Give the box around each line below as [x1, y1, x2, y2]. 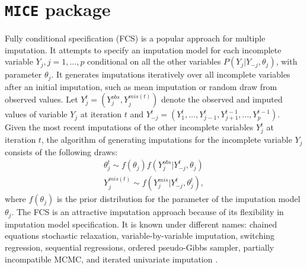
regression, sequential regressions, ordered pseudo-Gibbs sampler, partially [5, 241, 274, 253]
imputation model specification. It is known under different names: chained [5, 217, 277, 230]
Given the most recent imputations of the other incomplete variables [5, 121, 254, 133]
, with [276, 55, 298, 68]
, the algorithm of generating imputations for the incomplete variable [41, 133, 292, 146]
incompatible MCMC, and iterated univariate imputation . [5, 252, 218, 265]
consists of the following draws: [5, 145, 118, 158]
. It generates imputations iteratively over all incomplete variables [51, 68, 290, 81]
